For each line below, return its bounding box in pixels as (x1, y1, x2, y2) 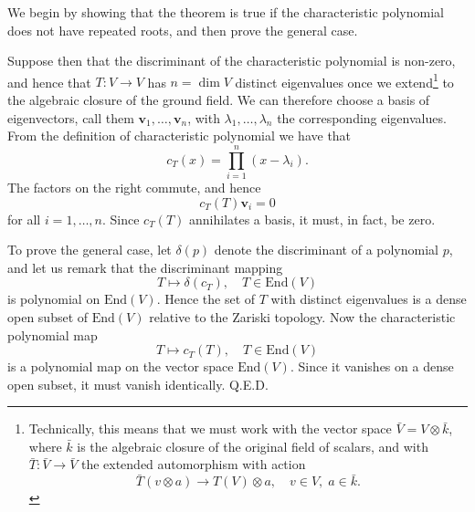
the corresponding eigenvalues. (277, 108, 447, 127)
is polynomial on (7, 289, 100, 308)
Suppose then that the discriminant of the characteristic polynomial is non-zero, (7, 51, 456, 70)
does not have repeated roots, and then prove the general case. (7, 20, 358, 39)
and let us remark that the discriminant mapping (7, 257, 283, 277)
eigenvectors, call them (7, 108, 134, 127)
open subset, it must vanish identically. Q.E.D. (7, 374, 269, 393)
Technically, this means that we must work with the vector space (28, 419, 392, 438)
